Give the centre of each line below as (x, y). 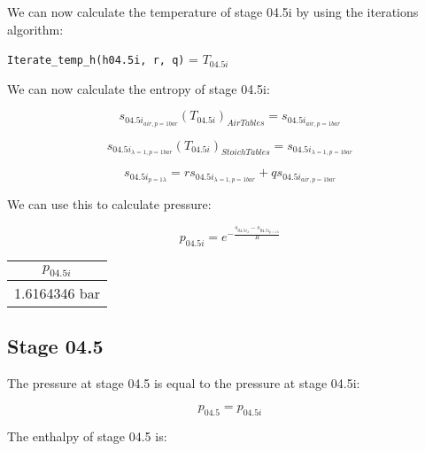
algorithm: (35, 29)
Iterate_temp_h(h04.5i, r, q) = (103, 59)
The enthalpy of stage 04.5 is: (87, 435)
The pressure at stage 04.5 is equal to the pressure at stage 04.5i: (184, 383)
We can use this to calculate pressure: (109, 204)
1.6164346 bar (57, 293)
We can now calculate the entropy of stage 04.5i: (139, 88)
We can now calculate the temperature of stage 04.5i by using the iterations (213, 12)
